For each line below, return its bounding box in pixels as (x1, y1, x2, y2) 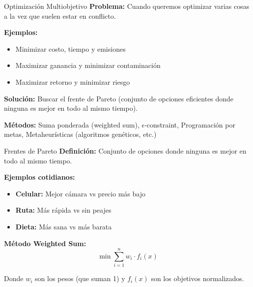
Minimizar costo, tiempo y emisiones (15, 43, 126, 54)
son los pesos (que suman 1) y (35, 273, 125, 284)
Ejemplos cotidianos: (4, 172, 75, 182)
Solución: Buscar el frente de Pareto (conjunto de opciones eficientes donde (4, 93, 234, 103)
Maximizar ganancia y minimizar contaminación (15, 60, 161, 70)
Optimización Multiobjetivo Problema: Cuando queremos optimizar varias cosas (4, 1, 250, 11)
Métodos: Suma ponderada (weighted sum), (4, 119, 140, 129)
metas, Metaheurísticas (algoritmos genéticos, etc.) (4, 129, 157, 139)
